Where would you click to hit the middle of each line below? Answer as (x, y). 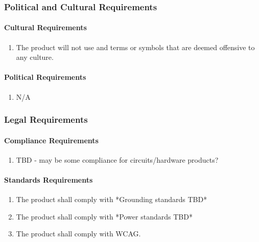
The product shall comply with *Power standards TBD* (104, 216)
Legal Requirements (46, 119)
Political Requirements (45, 77)
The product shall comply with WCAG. (78, 234)
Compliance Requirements (51, 140)
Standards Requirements (49, 180)
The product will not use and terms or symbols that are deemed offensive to (135, 47)
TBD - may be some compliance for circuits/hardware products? (117, 159)
